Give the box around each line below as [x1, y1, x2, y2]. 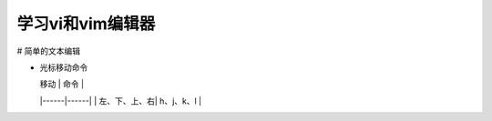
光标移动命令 [39, 62, 88, 73]
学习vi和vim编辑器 [16, 14, 156, 34]
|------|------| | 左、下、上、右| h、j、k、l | [39, 96, 202, 106]
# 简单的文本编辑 [16, 45, 81, 56]
